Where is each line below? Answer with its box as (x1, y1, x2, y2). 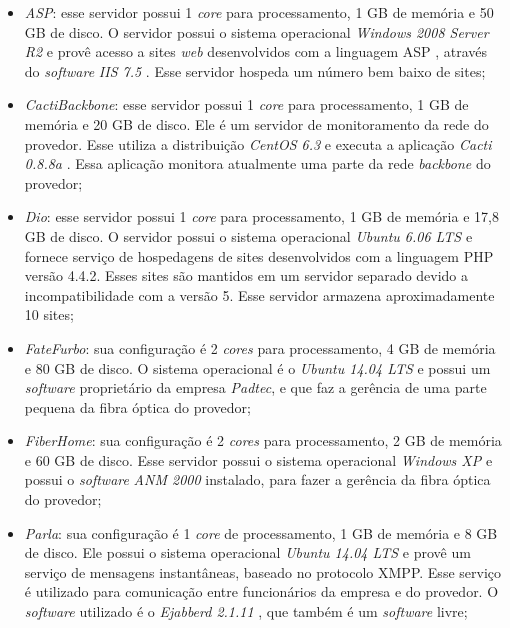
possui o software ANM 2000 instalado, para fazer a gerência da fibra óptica (24, 469, 491, 490)
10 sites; (24, 304, 74, 325)
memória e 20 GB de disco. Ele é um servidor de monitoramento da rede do (24, 113, 489, 134)
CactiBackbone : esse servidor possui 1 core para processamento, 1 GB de (24, 94, 469, 115)
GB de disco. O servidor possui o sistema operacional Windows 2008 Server (24, 21, 489, 42)
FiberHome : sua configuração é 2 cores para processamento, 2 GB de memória (24, 430, 502, 451)
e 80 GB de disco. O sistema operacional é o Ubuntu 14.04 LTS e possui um (24, 357, 491, 378)
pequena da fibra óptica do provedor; (24, 396, 251, 417)
